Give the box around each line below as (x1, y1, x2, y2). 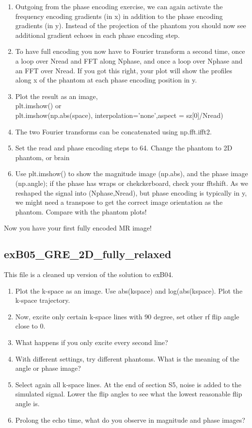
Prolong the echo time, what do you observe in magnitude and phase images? (15, 414, 245, 425)
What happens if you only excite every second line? (15, 337, 168, 347)
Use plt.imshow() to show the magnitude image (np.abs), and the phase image (15, 168, 248, 179)
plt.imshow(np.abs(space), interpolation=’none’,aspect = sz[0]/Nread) (15, 110, 223, 120)
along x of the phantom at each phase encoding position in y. (15, 75, 197, 85)
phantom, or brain (15, 152, 70, 162)
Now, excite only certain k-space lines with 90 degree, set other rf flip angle (15, 311, 239, 321)
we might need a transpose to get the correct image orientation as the (15, 197, 223, 207)
